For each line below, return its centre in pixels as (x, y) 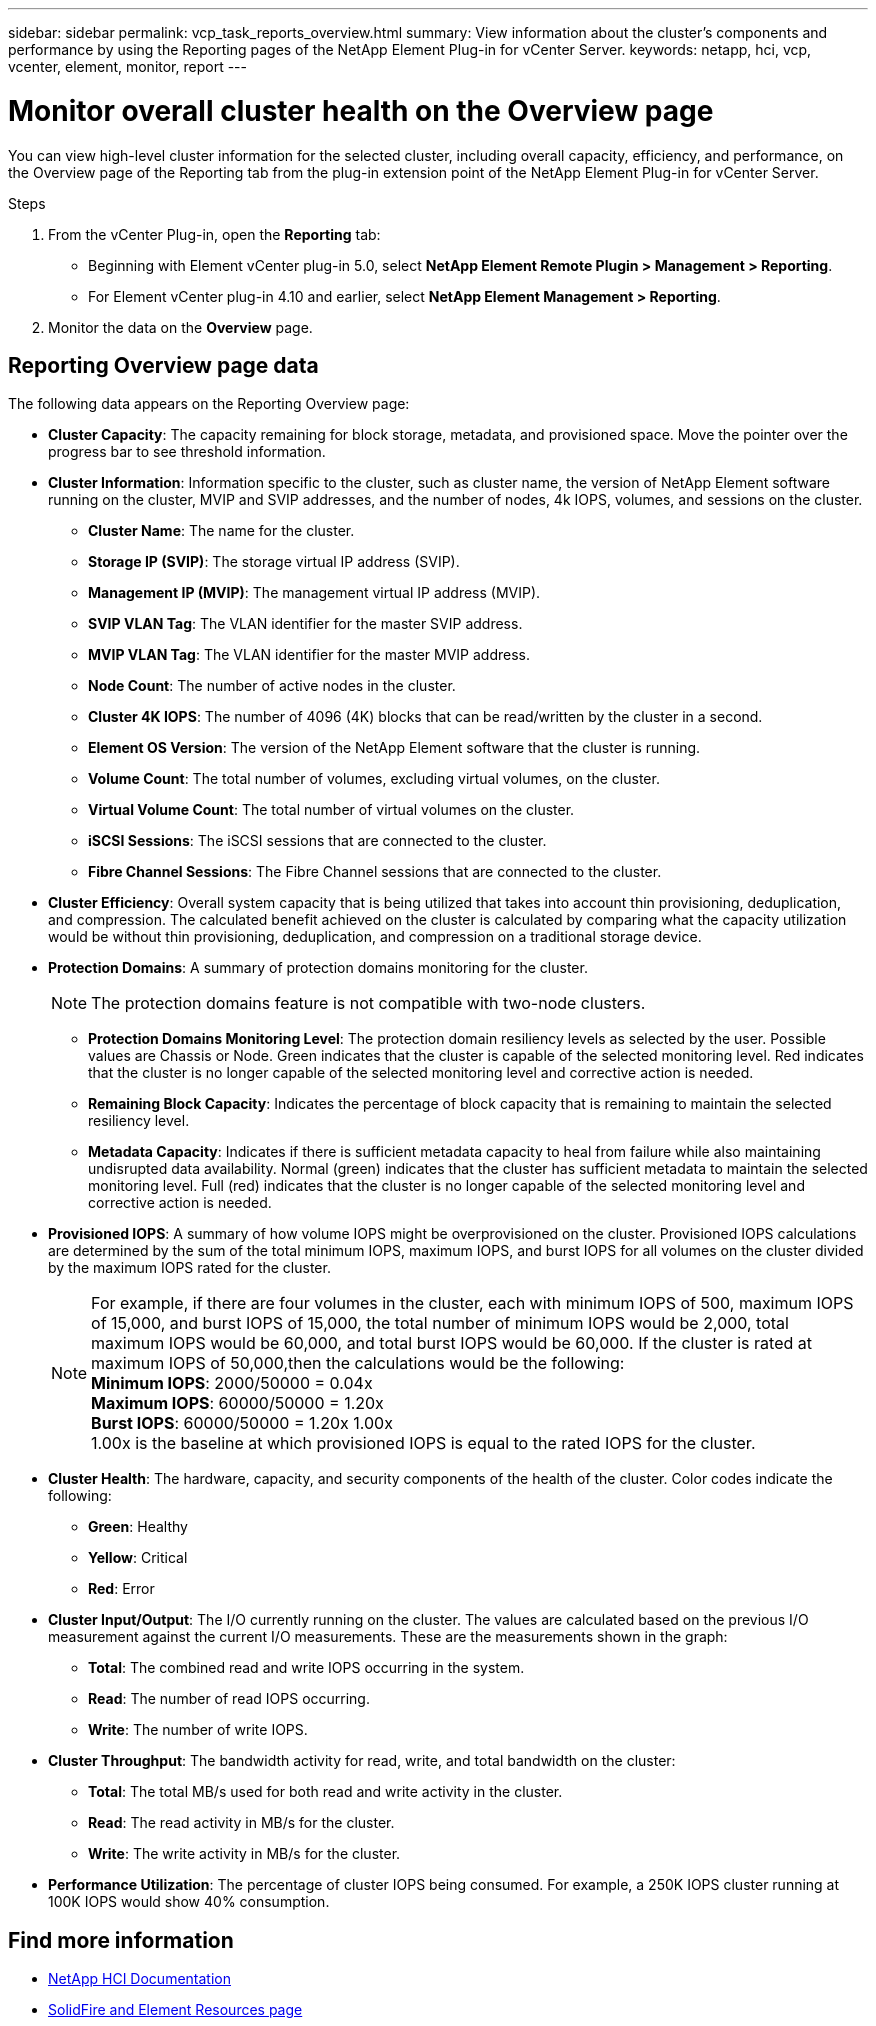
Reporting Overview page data (163, 365)
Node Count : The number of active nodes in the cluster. (272, 686)
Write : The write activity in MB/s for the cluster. (244, 1854)
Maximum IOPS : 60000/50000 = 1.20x (237, 1403)
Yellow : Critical (138, 1558)
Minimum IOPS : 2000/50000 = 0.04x (232, 1383)
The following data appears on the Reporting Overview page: (209, 404)
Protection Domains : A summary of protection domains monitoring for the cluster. (318, 968)
